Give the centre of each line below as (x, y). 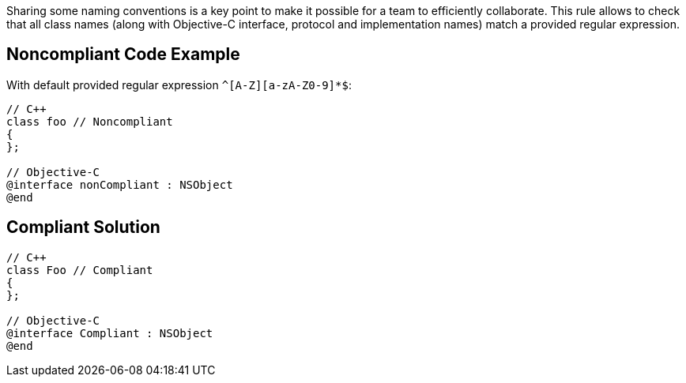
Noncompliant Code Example (123, 54)
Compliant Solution (83, 227)
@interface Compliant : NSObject (110, 333)
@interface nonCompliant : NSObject (120, 184)
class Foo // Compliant (80, 270)
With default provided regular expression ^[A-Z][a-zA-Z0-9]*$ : (179, 84)
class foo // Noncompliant (90, 121)
